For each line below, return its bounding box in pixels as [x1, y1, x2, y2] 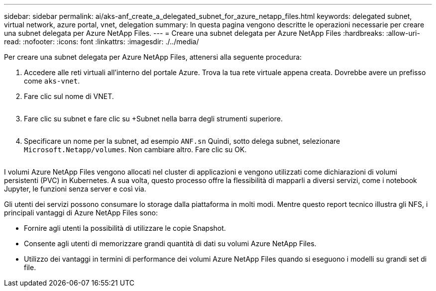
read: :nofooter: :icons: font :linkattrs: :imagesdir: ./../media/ [4, 37, 199, 46]
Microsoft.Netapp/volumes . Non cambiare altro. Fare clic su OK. [24, 145, 247, 154]
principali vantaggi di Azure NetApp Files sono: [4, 208, 158, 217]
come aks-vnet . [24, 77, 80, 85]
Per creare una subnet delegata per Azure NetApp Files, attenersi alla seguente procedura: [4, 53, 302, 61]
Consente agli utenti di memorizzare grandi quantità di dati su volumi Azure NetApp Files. [24, 239, 317, 248]
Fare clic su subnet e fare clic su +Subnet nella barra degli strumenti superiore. [24, 114, 283, 123]
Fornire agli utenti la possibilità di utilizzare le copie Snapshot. [24, 224, 226, 232]
